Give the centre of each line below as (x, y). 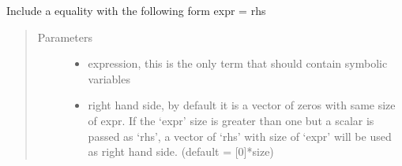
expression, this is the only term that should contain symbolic (238, 63)
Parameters (65, 37)
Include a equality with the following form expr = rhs (136, 10)
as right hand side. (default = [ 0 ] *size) (181, 151)
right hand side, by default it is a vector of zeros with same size (242, 105)
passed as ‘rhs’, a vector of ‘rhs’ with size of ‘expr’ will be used (240, 136)
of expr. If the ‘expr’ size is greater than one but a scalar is (231, 120)
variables (109, 78)
